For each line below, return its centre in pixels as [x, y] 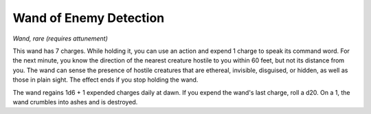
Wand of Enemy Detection [89, 18]
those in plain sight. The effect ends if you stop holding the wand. [105, 80]
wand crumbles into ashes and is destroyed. [75, 102]
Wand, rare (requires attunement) [60, 38]
